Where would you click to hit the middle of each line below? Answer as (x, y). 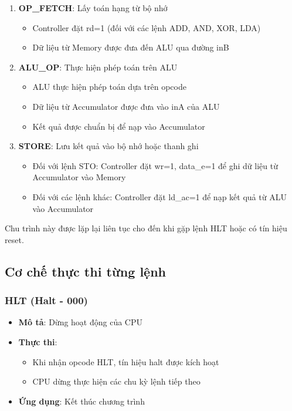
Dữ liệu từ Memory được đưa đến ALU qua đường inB (131, 47)
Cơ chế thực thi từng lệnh (85, 271)
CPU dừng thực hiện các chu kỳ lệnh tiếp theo (116, 381)
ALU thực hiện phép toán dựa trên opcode (109, 87)
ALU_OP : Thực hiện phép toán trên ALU (98, 67)
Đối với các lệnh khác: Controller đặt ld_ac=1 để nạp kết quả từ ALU (159, 196)
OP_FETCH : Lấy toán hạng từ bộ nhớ (93, 8)
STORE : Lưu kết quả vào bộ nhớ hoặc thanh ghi (108, 146)
